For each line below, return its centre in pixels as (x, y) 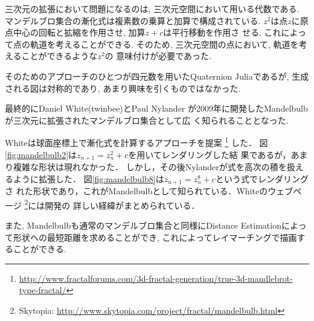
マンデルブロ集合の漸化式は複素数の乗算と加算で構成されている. (133, 20)
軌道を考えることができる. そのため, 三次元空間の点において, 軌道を (164, 44)
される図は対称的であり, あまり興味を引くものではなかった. (123, 88)
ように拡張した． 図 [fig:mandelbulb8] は (88, 178)
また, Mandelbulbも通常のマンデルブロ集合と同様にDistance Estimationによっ (156, 225)
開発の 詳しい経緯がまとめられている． (122, 205)
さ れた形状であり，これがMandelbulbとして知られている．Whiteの (136, 191)
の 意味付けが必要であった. (158, 56)
